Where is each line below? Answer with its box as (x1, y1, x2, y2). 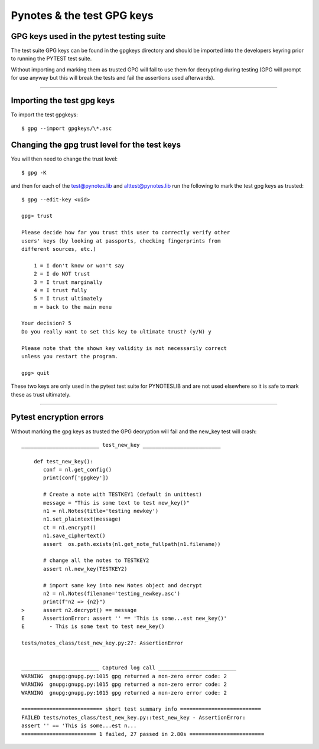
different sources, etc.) (21, 246, 97, 252)
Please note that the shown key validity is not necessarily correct (21, 345, 227, 351)
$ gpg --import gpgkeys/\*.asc (21, 125, 112, 132)
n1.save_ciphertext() (43, 532, 106, 539)
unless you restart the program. (21, 353, 118, 360)
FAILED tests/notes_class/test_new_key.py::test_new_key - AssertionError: (21, 714, 246, 721)
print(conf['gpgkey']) (43, 475, 109, 481)
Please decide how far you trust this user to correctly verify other (21, 229, 230, 236)
